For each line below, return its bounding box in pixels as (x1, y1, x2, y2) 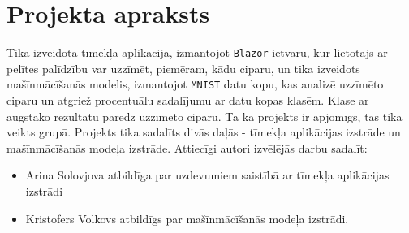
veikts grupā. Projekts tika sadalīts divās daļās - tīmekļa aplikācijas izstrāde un (6, 123, 401, 140)
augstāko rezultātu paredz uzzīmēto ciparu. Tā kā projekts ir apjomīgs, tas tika (6, 107, 403, 124)
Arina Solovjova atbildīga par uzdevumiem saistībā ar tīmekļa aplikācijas (25, 166, 390, 183)
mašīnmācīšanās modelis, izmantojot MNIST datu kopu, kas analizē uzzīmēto (6, 76, 384, 93)
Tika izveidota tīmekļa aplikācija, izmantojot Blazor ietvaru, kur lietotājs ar (6, 44, 388, 61)
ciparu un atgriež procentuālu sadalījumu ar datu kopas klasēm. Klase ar (6, 92, 369, 109)
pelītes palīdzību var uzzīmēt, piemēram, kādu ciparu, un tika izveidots (6, 59, 360, 76)
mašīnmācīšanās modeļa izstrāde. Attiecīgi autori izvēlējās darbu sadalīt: (6, 139, 368, 156)
